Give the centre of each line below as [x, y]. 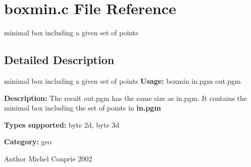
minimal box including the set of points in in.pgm [83, 108]
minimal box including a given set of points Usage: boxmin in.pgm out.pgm [122, 80]
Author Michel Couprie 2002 [48, 158]
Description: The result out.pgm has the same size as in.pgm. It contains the [126, 98]
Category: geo [28, 142]
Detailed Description [59, 60]
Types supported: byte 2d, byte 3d [62, 124]
